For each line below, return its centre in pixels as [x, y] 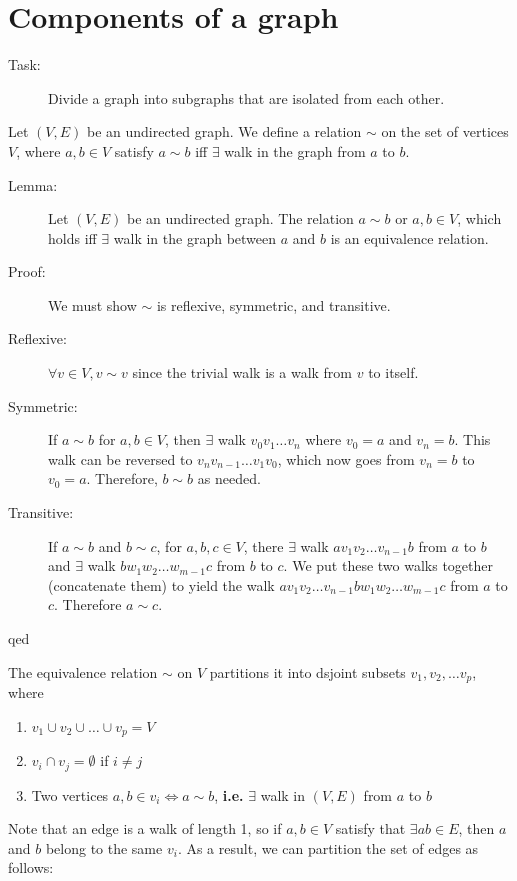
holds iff [72, 237]
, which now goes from [346, 458]
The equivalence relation [83, 671]
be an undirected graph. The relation [240, 218]
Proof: [27, 271]
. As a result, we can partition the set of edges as [328, 847]
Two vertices [70, 794]
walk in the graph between [195, 237]
